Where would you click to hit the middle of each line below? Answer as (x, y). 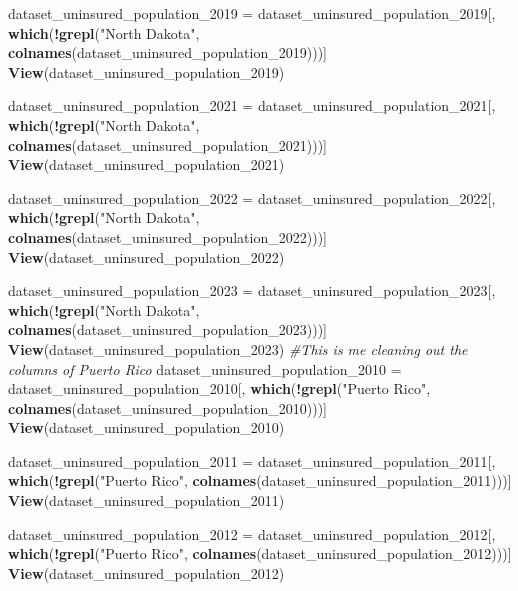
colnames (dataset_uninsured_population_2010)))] (167, 407)
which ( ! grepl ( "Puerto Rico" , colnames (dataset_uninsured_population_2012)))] (260, 553)
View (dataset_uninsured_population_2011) (146, 500)
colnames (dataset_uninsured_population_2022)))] (167, 236)
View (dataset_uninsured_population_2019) (146, 71)
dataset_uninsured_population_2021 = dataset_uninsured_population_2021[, (252, 105)
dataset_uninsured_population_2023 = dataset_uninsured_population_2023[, (252, 290)
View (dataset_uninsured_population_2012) (146, 572)
